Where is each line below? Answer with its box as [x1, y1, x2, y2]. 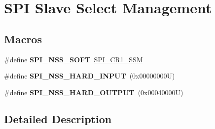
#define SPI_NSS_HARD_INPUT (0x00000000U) [4, 71, 175, 81]
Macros [4, 31, 42, 46]
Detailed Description [4, 111, 112, 126]
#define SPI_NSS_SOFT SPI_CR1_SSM [4, 54, 143, 64]
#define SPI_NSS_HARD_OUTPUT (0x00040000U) [4, 87, 183, 97]
